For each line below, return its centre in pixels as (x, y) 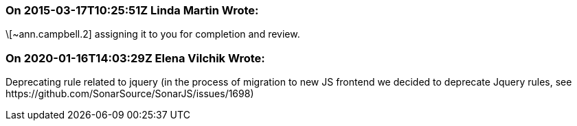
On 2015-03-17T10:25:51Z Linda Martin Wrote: (132, 10)
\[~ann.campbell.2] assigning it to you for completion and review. (153, 34)
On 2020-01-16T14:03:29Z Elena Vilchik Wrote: (135, 58)
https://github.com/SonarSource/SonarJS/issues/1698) (130, 94)
